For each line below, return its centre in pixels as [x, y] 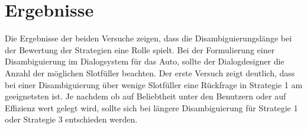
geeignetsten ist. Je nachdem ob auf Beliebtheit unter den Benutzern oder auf [146, 96]
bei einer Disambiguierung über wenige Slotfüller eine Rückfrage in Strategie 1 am [154, 84]
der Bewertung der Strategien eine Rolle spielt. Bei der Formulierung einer [140, 49]
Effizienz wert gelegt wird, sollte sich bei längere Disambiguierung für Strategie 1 [151, 107]
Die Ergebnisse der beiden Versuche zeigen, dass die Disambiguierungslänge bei [148, 38]
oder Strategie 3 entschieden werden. [71, 119]
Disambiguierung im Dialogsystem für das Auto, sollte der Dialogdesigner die [145, 61]
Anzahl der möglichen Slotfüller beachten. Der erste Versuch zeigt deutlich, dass [150, 72]
